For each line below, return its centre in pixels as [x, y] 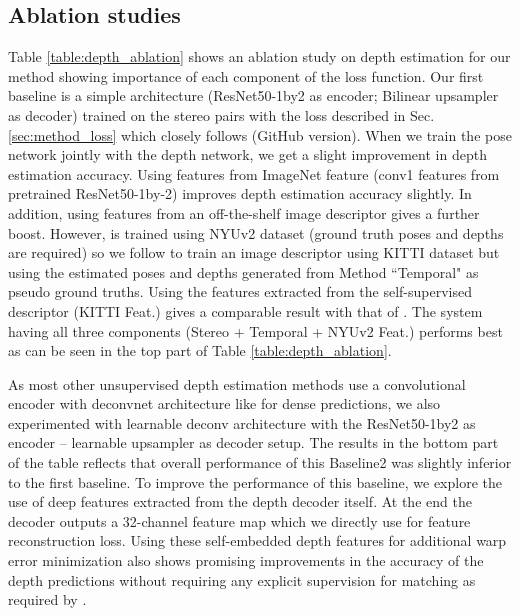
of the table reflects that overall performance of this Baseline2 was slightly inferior [260, 462]
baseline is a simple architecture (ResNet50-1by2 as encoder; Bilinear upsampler [253, 95]
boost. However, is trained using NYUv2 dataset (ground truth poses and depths [256, 232]
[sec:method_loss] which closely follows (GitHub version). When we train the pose [260, 134]
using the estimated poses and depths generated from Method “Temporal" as [243, 271]
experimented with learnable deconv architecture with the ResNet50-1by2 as [242, 422]
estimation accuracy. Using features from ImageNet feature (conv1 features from [254, 173]
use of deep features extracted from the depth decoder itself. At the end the [240, 501]
